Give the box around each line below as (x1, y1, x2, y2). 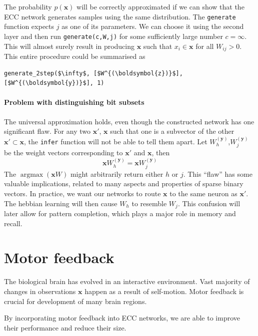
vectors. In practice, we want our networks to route (4, 188, 161, 198)
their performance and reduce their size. (4, 322, 126, 333)
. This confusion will (177, 198, 240, 208)
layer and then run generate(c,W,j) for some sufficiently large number (4, 30, 223, 41)
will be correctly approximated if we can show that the (76, 1, 244, 11)
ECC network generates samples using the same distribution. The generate (4, 11, 236, 21)
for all (195, 40, 214, 51)
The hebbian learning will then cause (4, 198, 117, 208)
